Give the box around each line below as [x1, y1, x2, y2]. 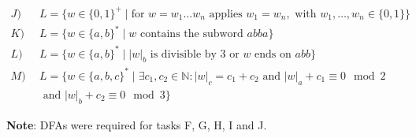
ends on [254, 48, 292, 60]
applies [209, 8, 243, 20]
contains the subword [140, 28, 243, 40]
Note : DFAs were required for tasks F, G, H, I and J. [6, 116, 267, 132]
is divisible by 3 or [150, 48, 240, 60]
